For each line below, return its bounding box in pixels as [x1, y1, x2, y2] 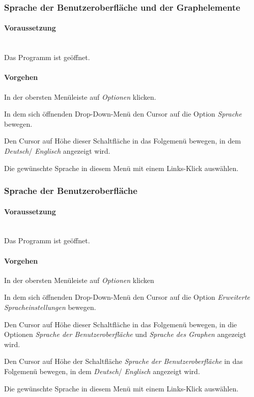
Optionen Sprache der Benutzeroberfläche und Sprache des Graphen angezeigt [4, 329, 246, 339]
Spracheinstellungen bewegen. [4, 302, 96, 312]
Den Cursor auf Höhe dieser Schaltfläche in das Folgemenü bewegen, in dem [4, 135, 241, 146]
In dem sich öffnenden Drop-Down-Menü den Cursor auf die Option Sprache [4, 108, 242, 119]
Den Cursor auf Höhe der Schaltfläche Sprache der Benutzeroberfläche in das [4, 356, 243, 366]
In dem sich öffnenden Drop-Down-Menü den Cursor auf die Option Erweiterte [4, 292, 250, 302]
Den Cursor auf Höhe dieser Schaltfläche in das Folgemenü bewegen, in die [4, 319, 237, 329]
